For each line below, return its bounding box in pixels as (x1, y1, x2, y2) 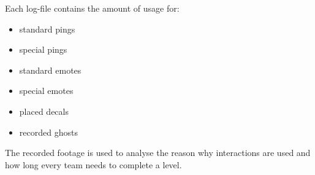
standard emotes (19, 63, 82, 76)
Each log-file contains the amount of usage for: (5, 2, 180, 14)
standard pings (19, 22, 75, 35)
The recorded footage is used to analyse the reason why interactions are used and (5, 146, 311, 159)
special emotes (19, 84, 74, 97)
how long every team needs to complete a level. (5, 158, 182, 171)
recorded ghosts (19, 125, 78, 138)
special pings (19, 43, 67, 56)
